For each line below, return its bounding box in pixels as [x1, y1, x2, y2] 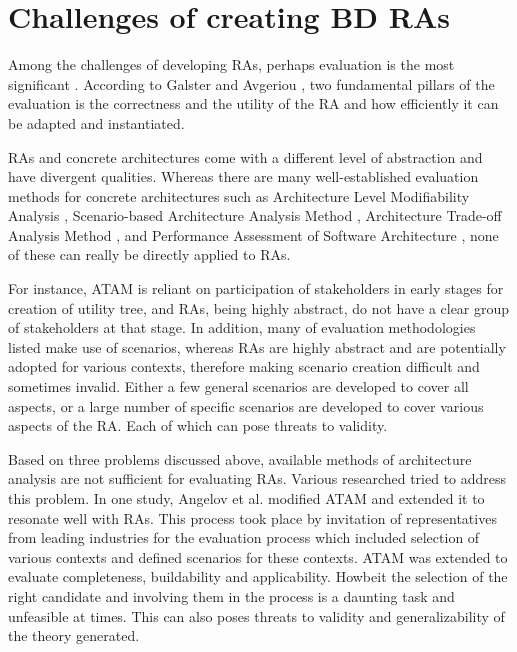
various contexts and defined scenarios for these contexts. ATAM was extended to [8, 546, 508, 567]
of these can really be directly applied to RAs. [8, 244, 291, 265]
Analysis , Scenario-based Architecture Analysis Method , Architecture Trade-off [8, 205, 502, 226]
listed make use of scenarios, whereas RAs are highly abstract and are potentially [8, 336, 506, 357]
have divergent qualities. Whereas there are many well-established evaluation [8, 166, 479, 187]
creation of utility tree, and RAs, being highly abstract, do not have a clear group [8, 297, 510, 318]
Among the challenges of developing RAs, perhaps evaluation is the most [8, 54, 455, 75]
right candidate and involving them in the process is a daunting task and [8, 585, 455, 606]
